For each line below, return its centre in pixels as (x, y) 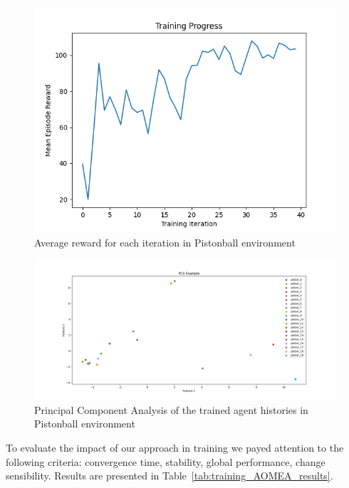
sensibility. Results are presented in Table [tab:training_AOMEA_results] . (170, 476)
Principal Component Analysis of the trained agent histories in (171, 409)
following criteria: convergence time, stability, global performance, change (166, 461)
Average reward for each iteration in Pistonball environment (165, 242)
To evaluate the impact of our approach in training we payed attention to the (175, 448)
